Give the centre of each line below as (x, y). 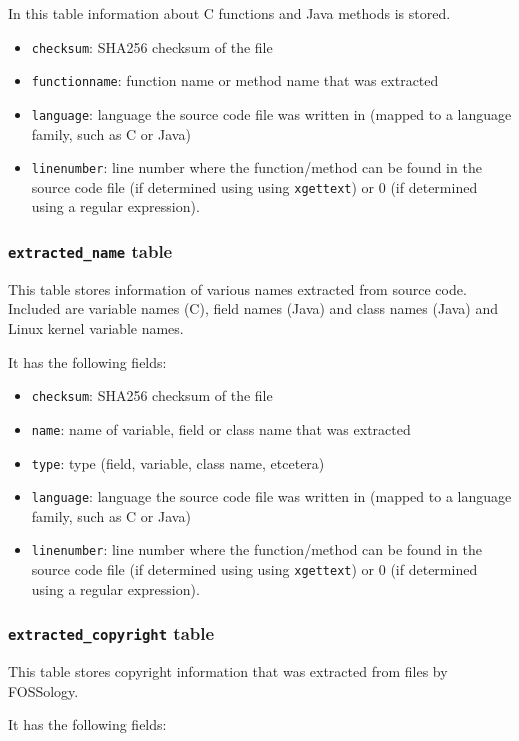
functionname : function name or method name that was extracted (235, 80)
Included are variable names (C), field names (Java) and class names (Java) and (253, 308)
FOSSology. (43, 690)
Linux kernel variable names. (96, 328)
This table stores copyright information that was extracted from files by (228, 671)
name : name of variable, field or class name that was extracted (221, 428)
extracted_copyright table (111, 633)
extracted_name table (90, 250)
